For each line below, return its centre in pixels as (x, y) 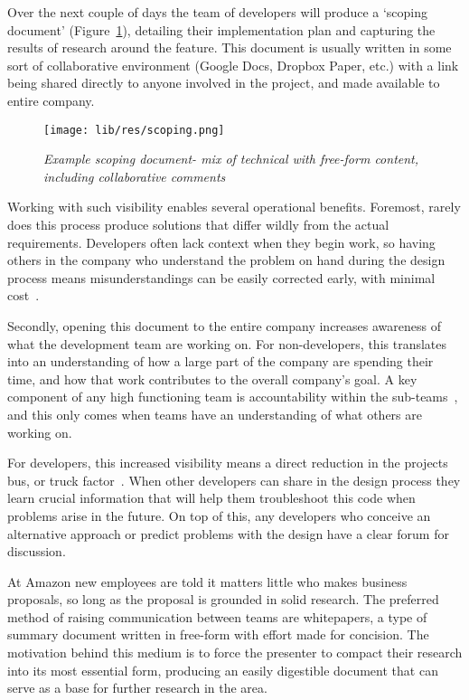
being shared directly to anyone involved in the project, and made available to (224, 83)
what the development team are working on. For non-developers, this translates (227, 343)
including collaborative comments (135, 176)
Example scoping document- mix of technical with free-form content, (231, 159)
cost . (23, 295)
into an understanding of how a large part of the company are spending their (220, 361)
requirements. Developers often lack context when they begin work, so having (221, 242)
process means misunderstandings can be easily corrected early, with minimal (221, 277)
